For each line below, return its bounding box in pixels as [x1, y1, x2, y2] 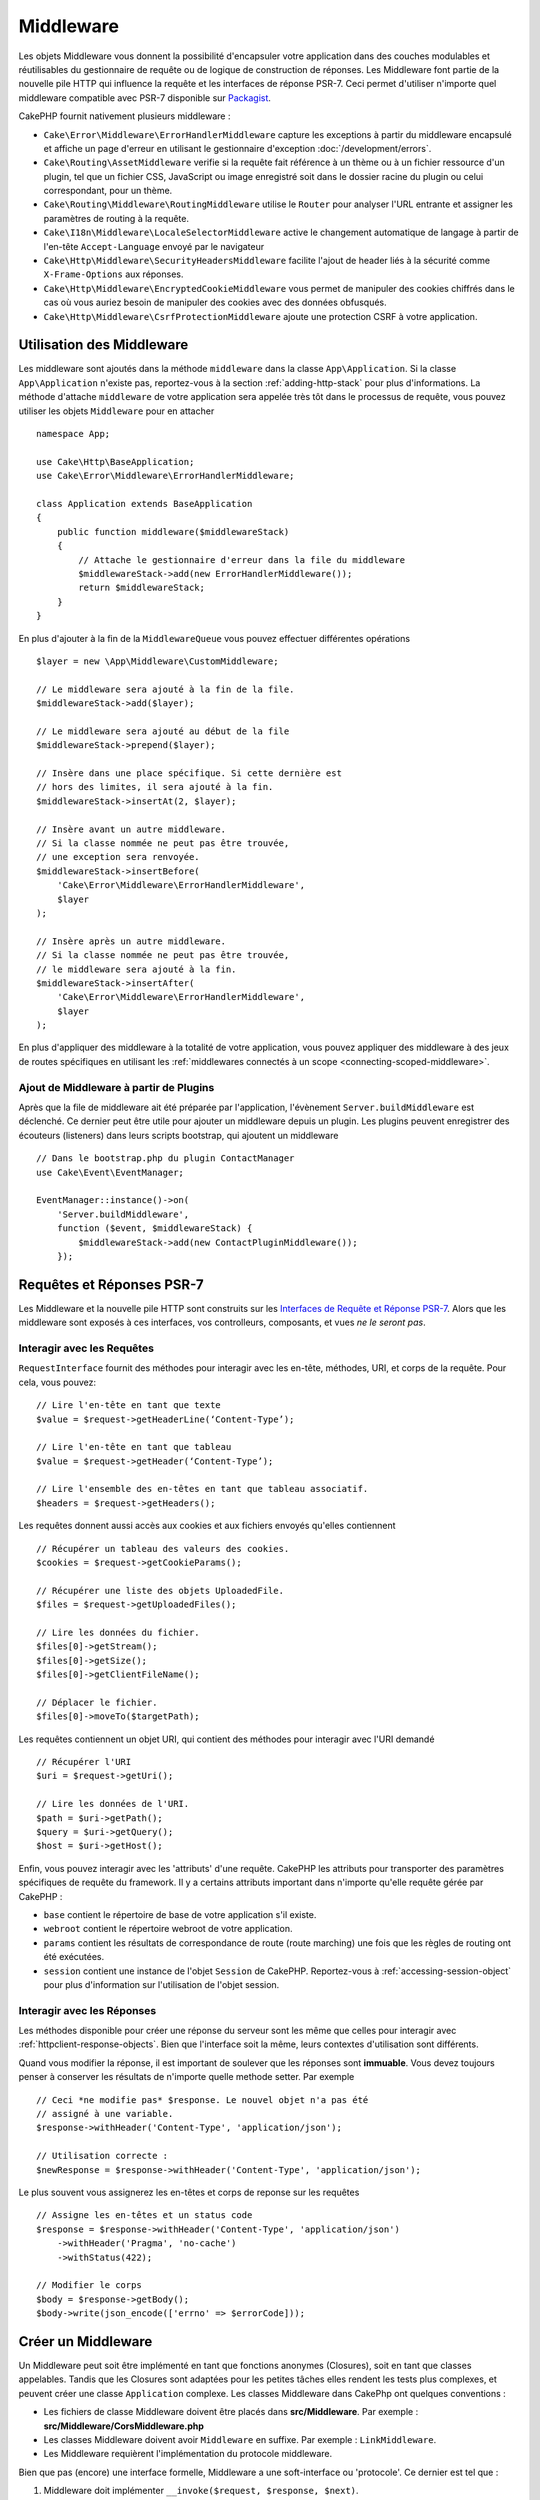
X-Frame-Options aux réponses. [43, 268, 184, 280]
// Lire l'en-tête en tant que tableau [36, 1441, 232, 1453]
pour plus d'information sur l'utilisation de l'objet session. [43, 1978, 280, 1990]
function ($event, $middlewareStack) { [56, 1223, 253, 1234]
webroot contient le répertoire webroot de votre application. [43, 1923, 293, 1935]
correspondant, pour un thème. [43, 185, 173, 197]
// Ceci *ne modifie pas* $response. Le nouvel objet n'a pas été [36, 2094, 369, 2105]
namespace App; [36, 428, 111, 440]
